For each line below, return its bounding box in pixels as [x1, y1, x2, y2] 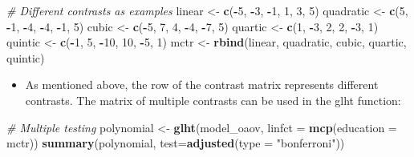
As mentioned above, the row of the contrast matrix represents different [25, 76, 379, 93]
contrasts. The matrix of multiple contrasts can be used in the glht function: [25, 91, 401, 108]
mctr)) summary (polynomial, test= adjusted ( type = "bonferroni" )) [6, 135, 345, 151]
